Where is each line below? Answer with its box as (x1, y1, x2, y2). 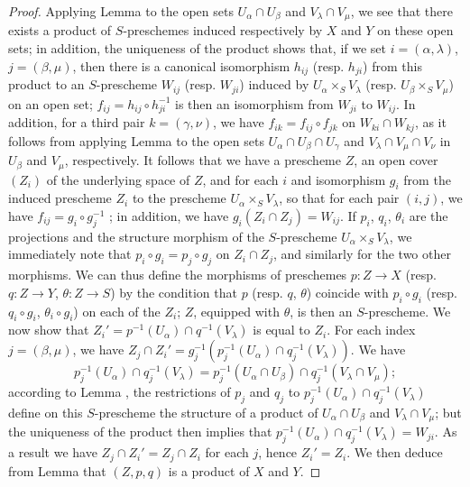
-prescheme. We (364, 301, 451, 320)
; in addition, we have (108, 207, 229, 225)
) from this (363, 56, 422, 75)
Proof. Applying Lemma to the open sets (8, 2, 234, 20)
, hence (258, 443, 298, 462)
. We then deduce (346, 443, 443, 462)
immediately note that (8, 244, 132, 263)
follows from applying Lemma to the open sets (8, 131, 264, 150)
